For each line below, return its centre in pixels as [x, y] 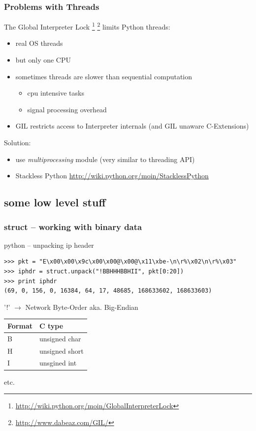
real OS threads [39, 43]
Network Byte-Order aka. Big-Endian [82, 307]
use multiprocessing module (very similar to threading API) [105, 159]
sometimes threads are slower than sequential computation [104, 76]
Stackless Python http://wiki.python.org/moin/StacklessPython [112, 176]
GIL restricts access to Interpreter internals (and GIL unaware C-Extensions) [132, 126]
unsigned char [60, 338]
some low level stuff [55, 202]
